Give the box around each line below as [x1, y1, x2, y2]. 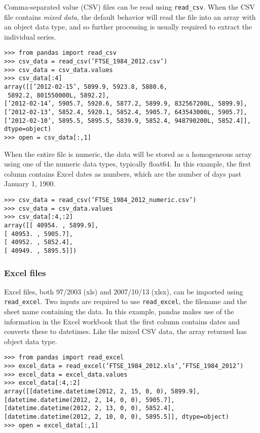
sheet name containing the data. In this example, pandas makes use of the [4, 306, 234, 317]
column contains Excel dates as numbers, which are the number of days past [4, 168, 242, 179]
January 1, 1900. [4, 178, 56, 189]
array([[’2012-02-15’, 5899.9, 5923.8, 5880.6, [4, 83, 168, 91]
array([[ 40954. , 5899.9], [4, 222, 99, 229]
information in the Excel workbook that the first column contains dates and [4, 316, 240, 326]
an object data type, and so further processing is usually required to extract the [4, 21, 252, 32]
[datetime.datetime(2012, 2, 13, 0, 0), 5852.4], [4, 405, 175, 412]
